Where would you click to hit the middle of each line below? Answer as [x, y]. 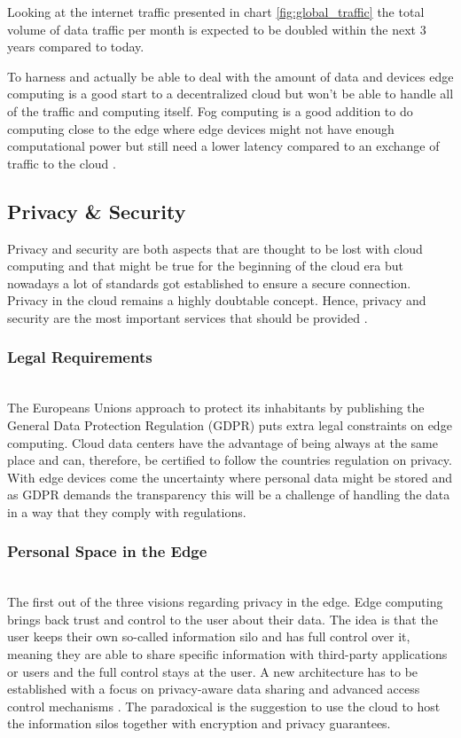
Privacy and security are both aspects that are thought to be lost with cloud [215, 248]
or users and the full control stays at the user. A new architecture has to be [213, 671]
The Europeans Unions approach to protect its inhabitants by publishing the [216, 408]
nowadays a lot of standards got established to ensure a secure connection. [209, 283]
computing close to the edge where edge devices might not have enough [201, 128]
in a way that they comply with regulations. [127, 511]
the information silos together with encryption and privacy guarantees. [199, 723]
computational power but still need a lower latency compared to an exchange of [223, 146]
